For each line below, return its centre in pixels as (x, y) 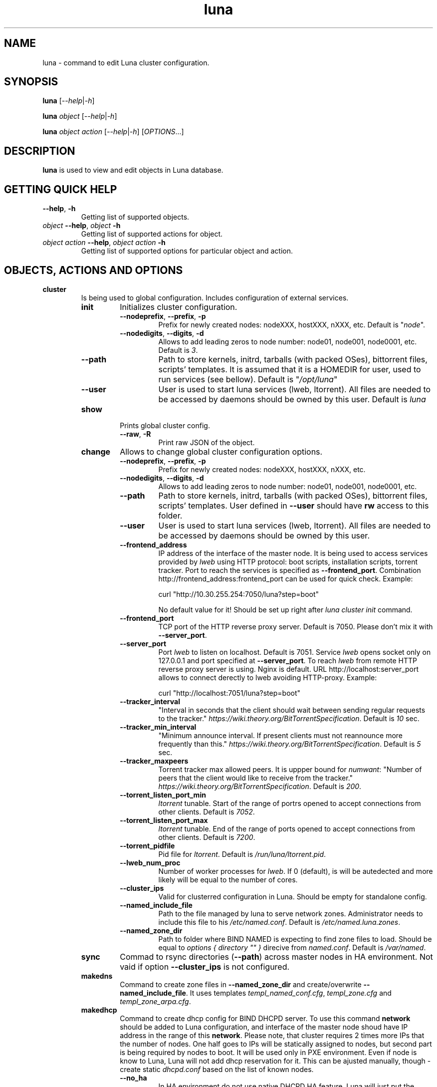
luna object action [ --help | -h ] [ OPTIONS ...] (113, 132)
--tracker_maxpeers (154, 761)
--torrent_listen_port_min (163, 795)
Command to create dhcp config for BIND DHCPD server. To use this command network (265, 1018)
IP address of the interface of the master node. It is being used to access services (293, 553)
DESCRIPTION (40, 151)
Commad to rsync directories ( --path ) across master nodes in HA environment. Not (276, 956)
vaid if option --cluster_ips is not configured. (205, 966)
